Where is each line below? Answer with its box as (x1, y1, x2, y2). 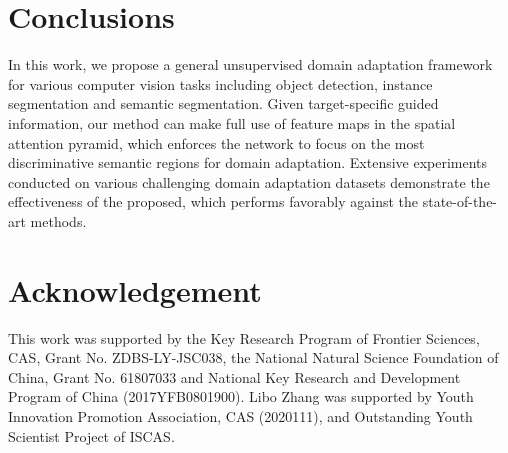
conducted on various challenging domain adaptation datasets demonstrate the (8, 171, 490, 192)
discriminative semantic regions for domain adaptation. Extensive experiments (8, 152, 488, 173)
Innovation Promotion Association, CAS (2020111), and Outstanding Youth (8, 405, 473, 426)
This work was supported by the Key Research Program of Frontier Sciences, (8, 327, 480, 348)
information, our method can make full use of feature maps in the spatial (8, 112, 456, 133)
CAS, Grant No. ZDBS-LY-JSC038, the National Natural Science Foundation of (8, 347, 499, 368)
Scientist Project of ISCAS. (8, 425, 175, 446)
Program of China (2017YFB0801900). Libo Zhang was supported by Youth (8, 386, 474, 407)
